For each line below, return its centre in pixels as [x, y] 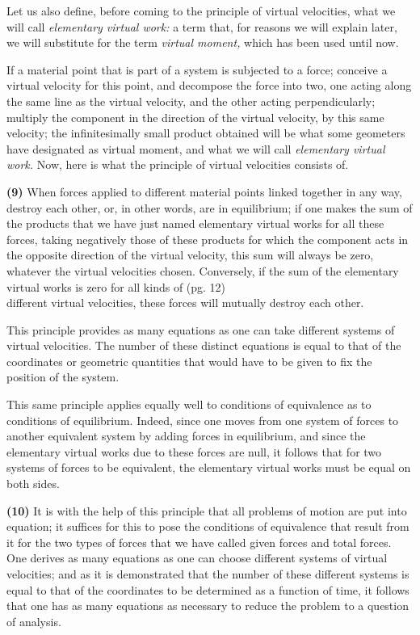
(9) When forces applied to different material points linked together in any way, [204, 191]
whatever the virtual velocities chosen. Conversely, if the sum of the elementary [203, 270]
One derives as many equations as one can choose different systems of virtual [197, 558]
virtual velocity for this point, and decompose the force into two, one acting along [209, 85]
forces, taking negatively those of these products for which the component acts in [208, 239]
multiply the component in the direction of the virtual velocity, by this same [195, 117]
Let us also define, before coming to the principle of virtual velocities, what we [201, 11]
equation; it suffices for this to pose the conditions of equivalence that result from [208, 526]
